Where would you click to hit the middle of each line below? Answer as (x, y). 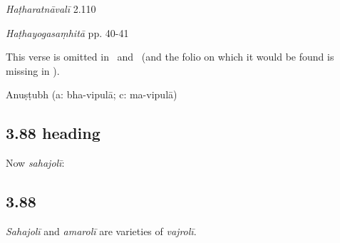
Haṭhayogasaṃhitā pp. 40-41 (67, 32)
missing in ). (33, 70)
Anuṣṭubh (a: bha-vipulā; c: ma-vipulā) (92, 94)
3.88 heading (53, 133)
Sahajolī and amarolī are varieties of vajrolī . (101, 231)
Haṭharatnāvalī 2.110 (51, 9)
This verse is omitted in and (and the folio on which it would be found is (170, 57)
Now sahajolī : (35, 163)
